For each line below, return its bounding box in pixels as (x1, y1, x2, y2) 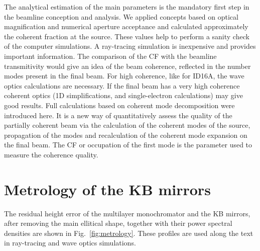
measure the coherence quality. (4, 149, 98, 159)
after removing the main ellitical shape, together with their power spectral (4, 218, 232, 228)
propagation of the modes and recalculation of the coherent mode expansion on (4, 129, 247, 140)
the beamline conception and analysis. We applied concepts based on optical (4, 11, 238, 22)
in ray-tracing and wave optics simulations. (4, 237, 136, 248)
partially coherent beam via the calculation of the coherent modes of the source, (4, 120, 250, 130)
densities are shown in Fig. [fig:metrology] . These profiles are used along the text (4, 227, 253, 238)
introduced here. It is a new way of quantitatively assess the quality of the (4, 110, 232, 120)
